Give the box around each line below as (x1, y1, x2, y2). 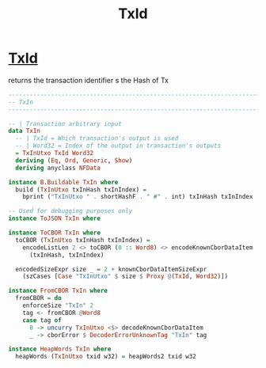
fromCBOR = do (15, 294, 62, 302)
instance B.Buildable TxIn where (8, 178, 119, 186)
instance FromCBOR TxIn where (8, 286, 108, 295)
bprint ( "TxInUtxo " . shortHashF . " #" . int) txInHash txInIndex (22, 193, 253, 201)
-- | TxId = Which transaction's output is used (15, 135, 179, 142)
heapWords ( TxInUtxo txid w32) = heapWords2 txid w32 (15, 353, 196, 361)
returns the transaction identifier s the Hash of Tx (8, 75, 169, 85)
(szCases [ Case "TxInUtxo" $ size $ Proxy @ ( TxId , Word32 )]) (22, 272, 228, 281)
